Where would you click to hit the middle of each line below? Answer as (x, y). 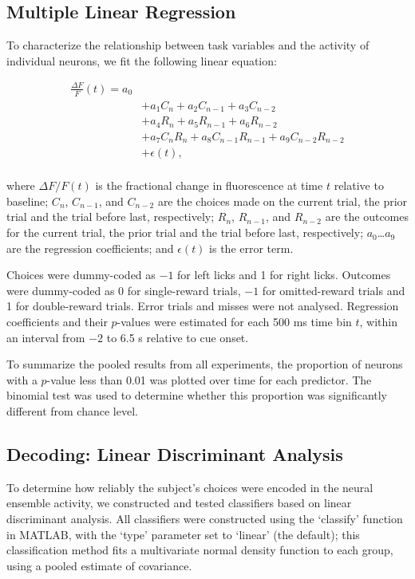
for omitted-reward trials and (334, 290)
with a (22, 379)
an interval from (46, 337)
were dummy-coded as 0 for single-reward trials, (124, 290)
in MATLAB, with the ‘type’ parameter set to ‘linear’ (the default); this (183, 534)
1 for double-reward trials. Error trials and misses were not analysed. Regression (203, 306)
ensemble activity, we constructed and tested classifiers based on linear (179, 503)
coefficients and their (57, 322)
